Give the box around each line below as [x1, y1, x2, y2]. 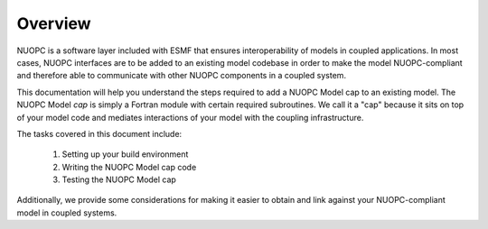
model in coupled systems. [16, 207, 117, 218]
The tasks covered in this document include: [16, 128, 183, 139]
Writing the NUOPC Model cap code [61, 161, 197, 172]
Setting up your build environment [61, 149, 189, 160]
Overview [16, 14, 91, 33]
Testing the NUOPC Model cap [61, 174, 176, 185]
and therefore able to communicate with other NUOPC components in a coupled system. [16, 70, 347, 81]
